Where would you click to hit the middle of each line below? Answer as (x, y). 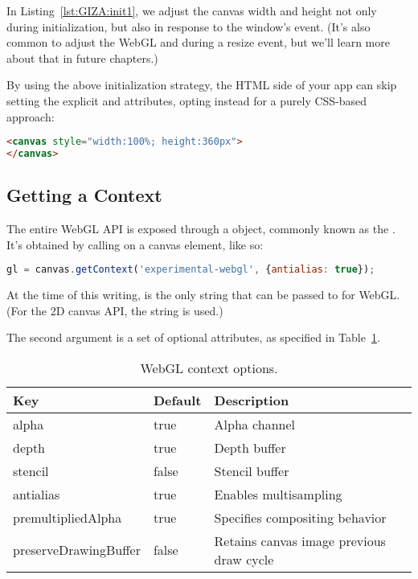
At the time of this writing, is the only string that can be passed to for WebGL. (203, 295)
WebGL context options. (209, 368)
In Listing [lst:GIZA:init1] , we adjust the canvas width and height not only (192, 10)
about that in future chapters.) (82, 57)
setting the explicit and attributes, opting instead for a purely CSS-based (187, 100)
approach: (31, 116)
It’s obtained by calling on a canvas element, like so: (135, 244)
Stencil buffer (252, 470)
